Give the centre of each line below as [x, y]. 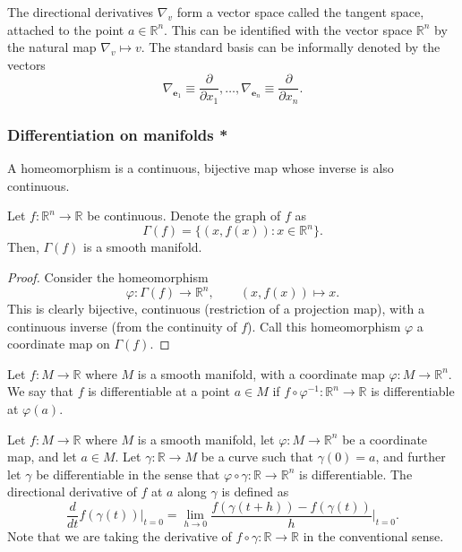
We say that [40, 391]
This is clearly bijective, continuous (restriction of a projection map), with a [216, 309]
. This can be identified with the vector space [288, 29]
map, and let [42, 457]
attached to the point [66, 29]
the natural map [52, 47]
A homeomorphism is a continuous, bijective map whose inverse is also [201, 168]
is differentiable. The [356, 474]
